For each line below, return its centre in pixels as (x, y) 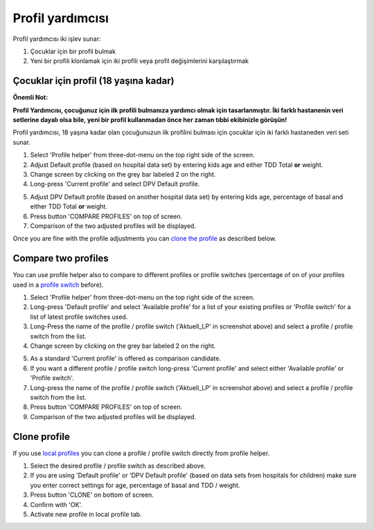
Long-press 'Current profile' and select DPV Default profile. (115, 184)
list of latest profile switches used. (79, 317)
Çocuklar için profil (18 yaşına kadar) (93, 81)
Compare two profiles (61, 259)
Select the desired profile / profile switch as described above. (118, 466)
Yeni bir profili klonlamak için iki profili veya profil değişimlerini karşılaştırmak (140, 61)
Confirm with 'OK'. (56, 504)
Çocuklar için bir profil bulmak (73, 51)
